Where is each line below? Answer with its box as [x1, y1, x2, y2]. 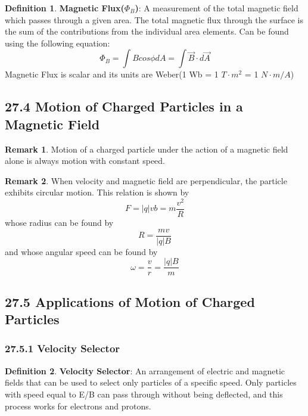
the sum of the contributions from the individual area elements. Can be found [5, 25, 289, 38]
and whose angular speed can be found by [5, 245, 158, 257]
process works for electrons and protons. [5, 399, 151, 412]
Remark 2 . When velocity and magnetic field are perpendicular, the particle [5, 174, 287, 187]
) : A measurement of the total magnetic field [135, 2, 298, 14]
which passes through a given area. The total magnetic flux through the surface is [5, 13, 304, 26]
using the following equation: [5, 36, 110, 49]
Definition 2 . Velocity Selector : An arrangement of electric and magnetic [5, 364, 285, 377]
